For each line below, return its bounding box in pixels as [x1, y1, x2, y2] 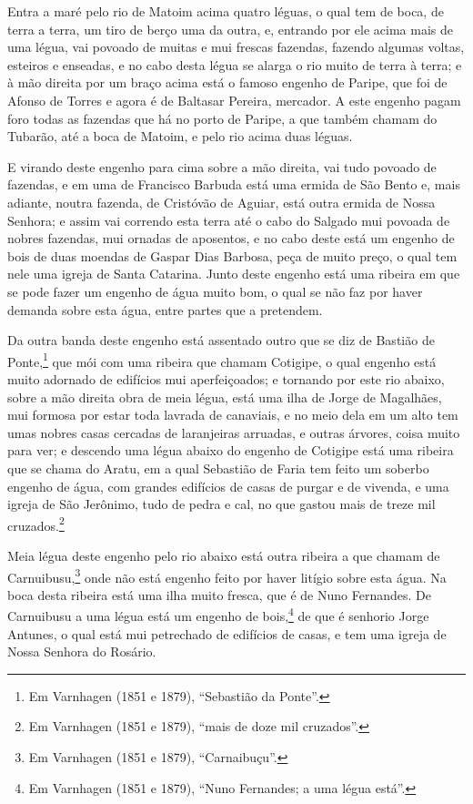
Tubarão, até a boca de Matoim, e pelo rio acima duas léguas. [7, 127, 353, 146]
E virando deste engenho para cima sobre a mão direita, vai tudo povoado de [7, 157, 437, 176]
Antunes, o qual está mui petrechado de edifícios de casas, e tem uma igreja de [7, 624, 447, 643]
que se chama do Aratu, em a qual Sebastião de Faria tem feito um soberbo [7, 458, 429, 477]
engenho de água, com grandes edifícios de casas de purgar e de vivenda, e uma [7, 476, 449, 495]
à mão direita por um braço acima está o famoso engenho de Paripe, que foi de [7, 73, 448, 92]
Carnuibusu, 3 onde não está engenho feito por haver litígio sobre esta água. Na [7, 565, 447, 586]
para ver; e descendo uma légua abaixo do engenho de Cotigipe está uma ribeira [7, 441, 454, 460]
